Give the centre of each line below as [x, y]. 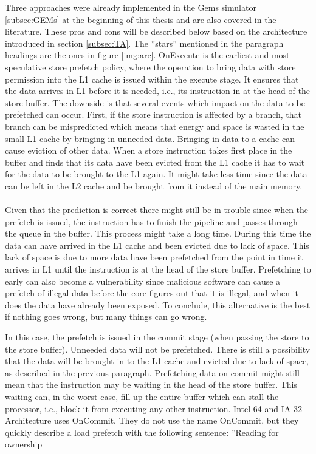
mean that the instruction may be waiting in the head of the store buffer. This [151, 385]
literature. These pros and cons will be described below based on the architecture [156, 31]
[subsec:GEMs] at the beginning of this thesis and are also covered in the [141, 19]
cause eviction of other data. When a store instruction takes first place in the [149, 150]
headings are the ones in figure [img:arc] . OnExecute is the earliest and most [147, 55]
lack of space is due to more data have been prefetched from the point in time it [154, 257]
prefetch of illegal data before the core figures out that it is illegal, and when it [152, 293]
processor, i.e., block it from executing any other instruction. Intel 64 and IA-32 [153, 408]
